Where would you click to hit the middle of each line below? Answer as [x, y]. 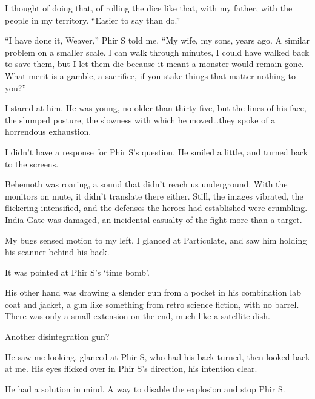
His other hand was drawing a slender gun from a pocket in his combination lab [153, 292]
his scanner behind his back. [57, 252]
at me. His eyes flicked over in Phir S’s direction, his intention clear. [131, 368]
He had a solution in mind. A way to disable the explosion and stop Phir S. [145, 388]
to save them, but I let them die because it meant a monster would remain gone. [154, 64]
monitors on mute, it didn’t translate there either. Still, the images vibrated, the [154, 196]
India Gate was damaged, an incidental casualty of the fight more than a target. [154, 219]
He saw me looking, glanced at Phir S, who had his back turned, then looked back [157, 356]
